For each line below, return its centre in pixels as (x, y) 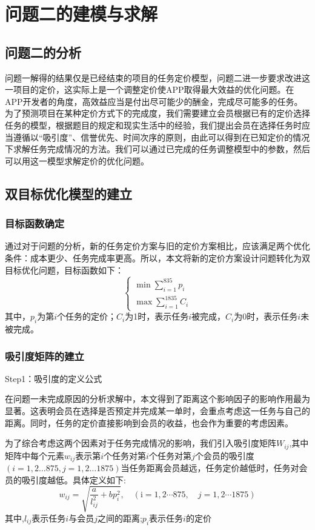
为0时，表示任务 (266, 316)
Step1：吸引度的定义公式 (54, 378)
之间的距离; (120, 518)
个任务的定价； (87, 316)
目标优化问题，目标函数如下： (64, 270)
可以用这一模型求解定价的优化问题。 (77, 160)
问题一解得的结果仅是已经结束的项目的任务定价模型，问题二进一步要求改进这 (157, 77)
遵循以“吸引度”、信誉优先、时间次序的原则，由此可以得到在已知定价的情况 (161, 137)
